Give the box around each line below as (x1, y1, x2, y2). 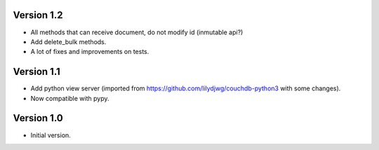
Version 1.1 (13, 66, 61, 78)
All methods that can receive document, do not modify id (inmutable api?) (30, 28, 244, 36)
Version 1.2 (13, 9, 63, 21)
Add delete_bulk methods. (30, 37, 107, 46)
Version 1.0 (13, 112, 63, 124)
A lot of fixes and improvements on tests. (30, 48, 149, 56)
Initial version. (30, 130, 72, 139)
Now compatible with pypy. (30, 94, 109, 102)
